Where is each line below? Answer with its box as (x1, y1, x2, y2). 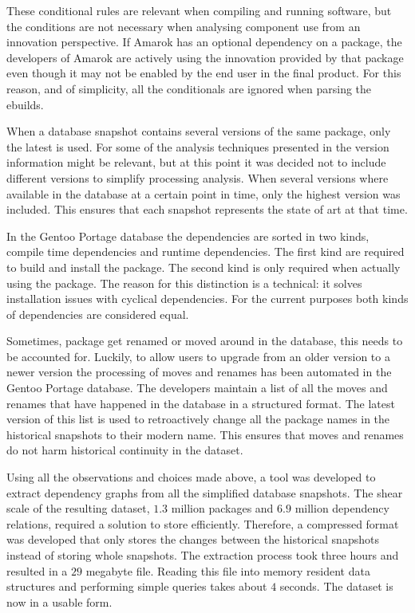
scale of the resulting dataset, (6, 500, 150, 517)
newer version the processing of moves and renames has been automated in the (6, 363, 392, 380)
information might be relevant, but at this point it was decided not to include (6, 154, 386, 171)
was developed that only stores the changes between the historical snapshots (6, 531, 379, 548)
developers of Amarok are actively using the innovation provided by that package (6, 49, 404, 65)
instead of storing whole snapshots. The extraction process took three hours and (6, 547, 399, 563)
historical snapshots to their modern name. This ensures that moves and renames (6, 426, 404, 442)
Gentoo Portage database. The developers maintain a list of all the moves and (6, 379, 388, 396)
